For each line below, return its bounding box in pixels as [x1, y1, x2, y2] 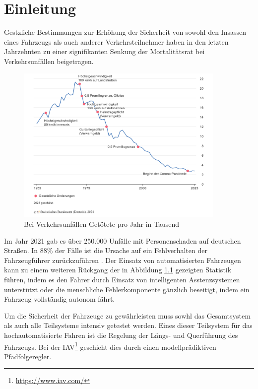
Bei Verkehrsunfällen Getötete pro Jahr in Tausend [24, 219, 180, 229]
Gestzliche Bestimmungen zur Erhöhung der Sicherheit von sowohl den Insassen [4, 27, 246, 37]
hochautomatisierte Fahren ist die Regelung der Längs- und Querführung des [4, 329, 238, 340]
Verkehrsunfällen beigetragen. [4, 56, 94, 66]
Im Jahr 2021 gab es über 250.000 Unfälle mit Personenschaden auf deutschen [4, 235, 241, 246]
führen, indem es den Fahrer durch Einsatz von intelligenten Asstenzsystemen [4, 274, 240, 284]
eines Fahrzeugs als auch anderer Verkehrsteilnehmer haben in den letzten [4, 36, 229, 47]
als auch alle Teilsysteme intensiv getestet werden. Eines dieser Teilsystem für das [4, 320, 253, 330]
